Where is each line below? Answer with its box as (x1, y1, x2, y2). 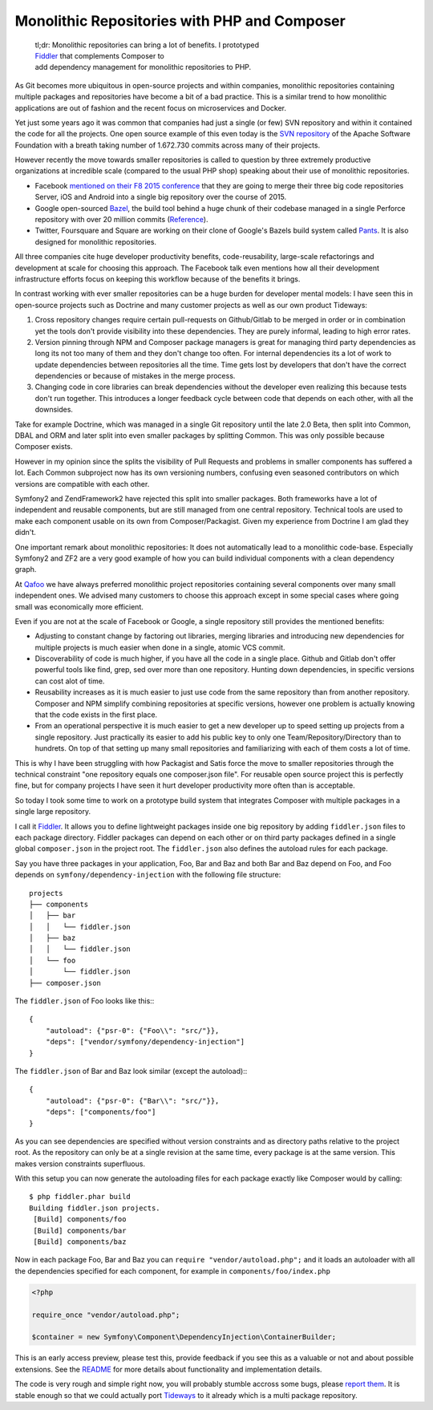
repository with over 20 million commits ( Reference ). (34, 215, 208, 225)
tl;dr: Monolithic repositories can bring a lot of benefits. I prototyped (34, 40, 260, 50)
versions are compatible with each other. (14, 479, 150, 488)
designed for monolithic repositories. (34, 237, 156, 246)
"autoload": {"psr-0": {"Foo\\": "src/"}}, (45, 1026, 220, 1035)
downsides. (34, 405, 74, 415)
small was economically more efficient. (14, 602, 144, 611)
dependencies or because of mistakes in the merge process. (34, 371, 236, 381)
